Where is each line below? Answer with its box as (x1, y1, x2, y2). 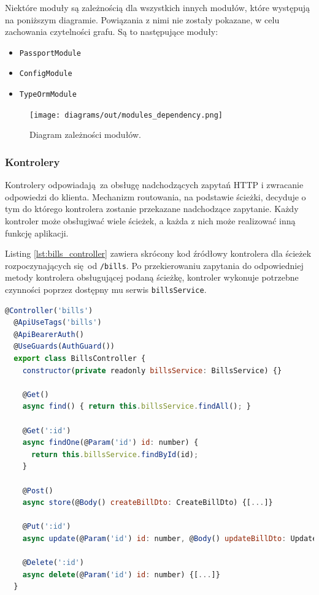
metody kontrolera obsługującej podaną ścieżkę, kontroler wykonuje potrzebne (5, 271, 299, 284)
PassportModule (19, 48, 82, 58)
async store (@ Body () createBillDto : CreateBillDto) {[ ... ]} (22, 498, 273, 507)
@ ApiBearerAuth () (13, 330, 84, 339)
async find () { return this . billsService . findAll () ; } (22, 402, 252, 411)
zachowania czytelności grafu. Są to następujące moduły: (5, 25, 218, 38)
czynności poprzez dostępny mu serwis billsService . (5, 283, 207, 296)
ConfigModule (19, 69, 72, 78)
